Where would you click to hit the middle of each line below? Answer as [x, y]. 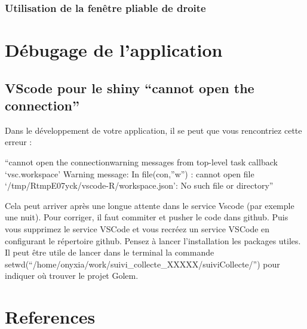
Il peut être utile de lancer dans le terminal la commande [110, 252]
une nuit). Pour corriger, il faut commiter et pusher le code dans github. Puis [147, 217]
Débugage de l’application [114, 50]
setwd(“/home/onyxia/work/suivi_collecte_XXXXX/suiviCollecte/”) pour [142, 264]
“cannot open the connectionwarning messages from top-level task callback [141, 162]
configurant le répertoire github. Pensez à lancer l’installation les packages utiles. [153, 240]
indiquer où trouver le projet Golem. [72, 276]
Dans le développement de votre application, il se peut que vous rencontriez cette [153, 130]
